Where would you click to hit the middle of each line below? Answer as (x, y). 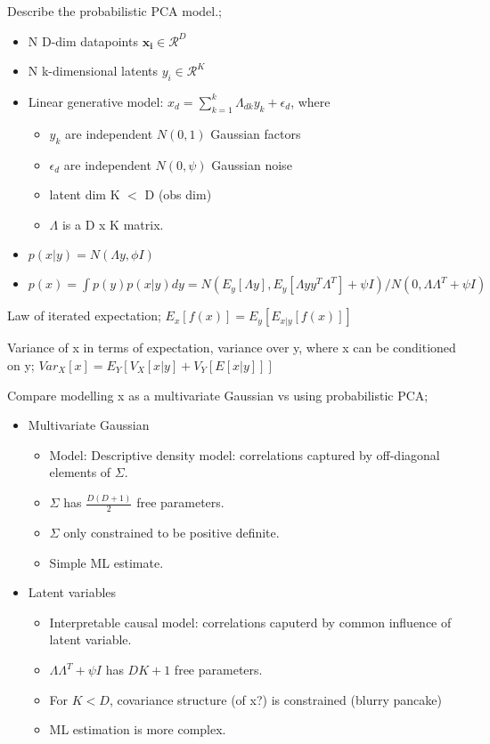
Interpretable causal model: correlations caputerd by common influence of (250, 622)
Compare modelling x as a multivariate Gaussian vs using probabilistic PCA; (218, 395)
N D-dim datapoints (83, 40)
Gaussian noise (252, 164)
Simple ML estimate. (106, 562)
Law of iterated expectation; (84, 315)
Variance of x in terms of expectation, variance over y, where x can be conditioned (232, 348)
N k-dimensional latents (93, 71)
